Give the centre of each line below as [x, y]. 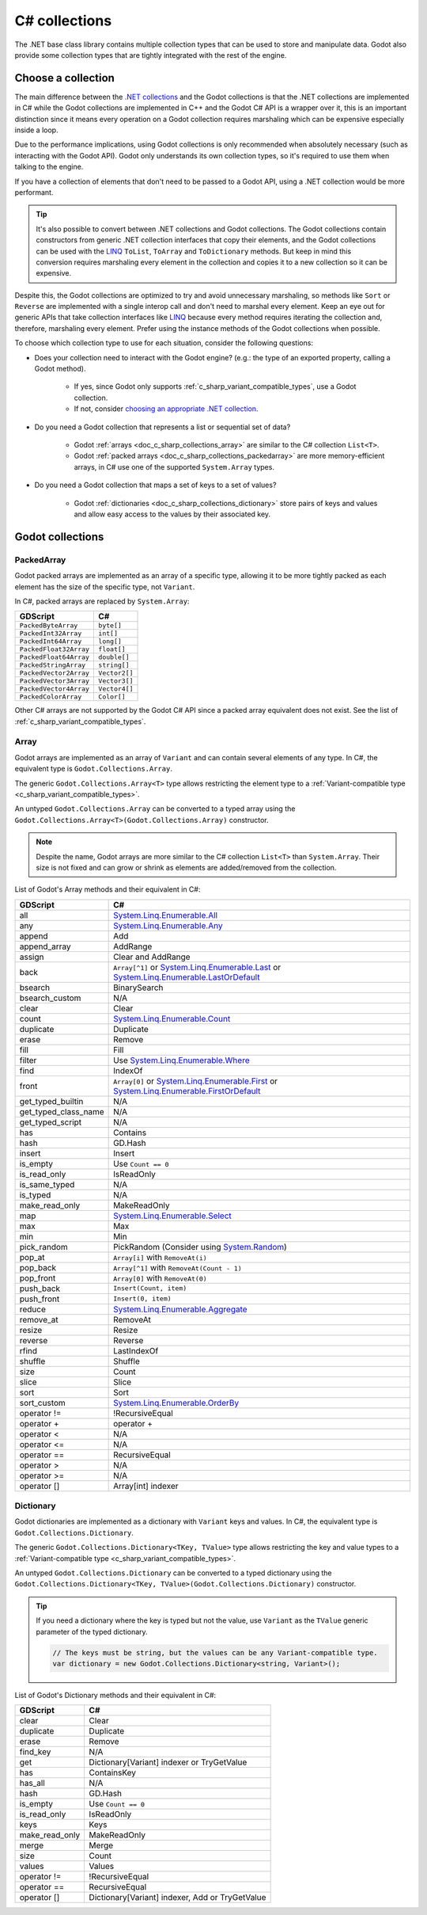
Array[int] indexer [146, 1486]
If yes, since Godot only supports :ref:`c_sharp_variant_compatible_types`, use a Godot [215, 386]
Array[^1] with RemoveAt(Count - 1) [178, 1267]
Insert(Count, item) [150, 1288]
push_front [40, 1299]
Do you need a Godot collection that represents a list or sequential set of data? [162, 427]
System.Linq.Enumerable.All [165, 915]
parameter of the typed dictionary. [92, 1631]
